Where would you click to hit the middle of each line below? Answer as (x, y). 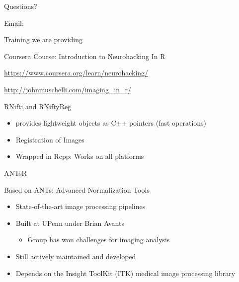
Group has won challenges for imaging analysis (99, 240)
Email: (14, 23)
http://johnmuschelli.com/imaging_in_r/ (68, 89)
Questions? (21, 6)
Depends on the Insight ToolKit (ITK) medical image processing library (125, 273)
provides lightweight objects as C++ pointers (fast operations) (111, 123)
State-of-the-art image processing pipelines (80, 206)
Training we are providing (43, 39)
